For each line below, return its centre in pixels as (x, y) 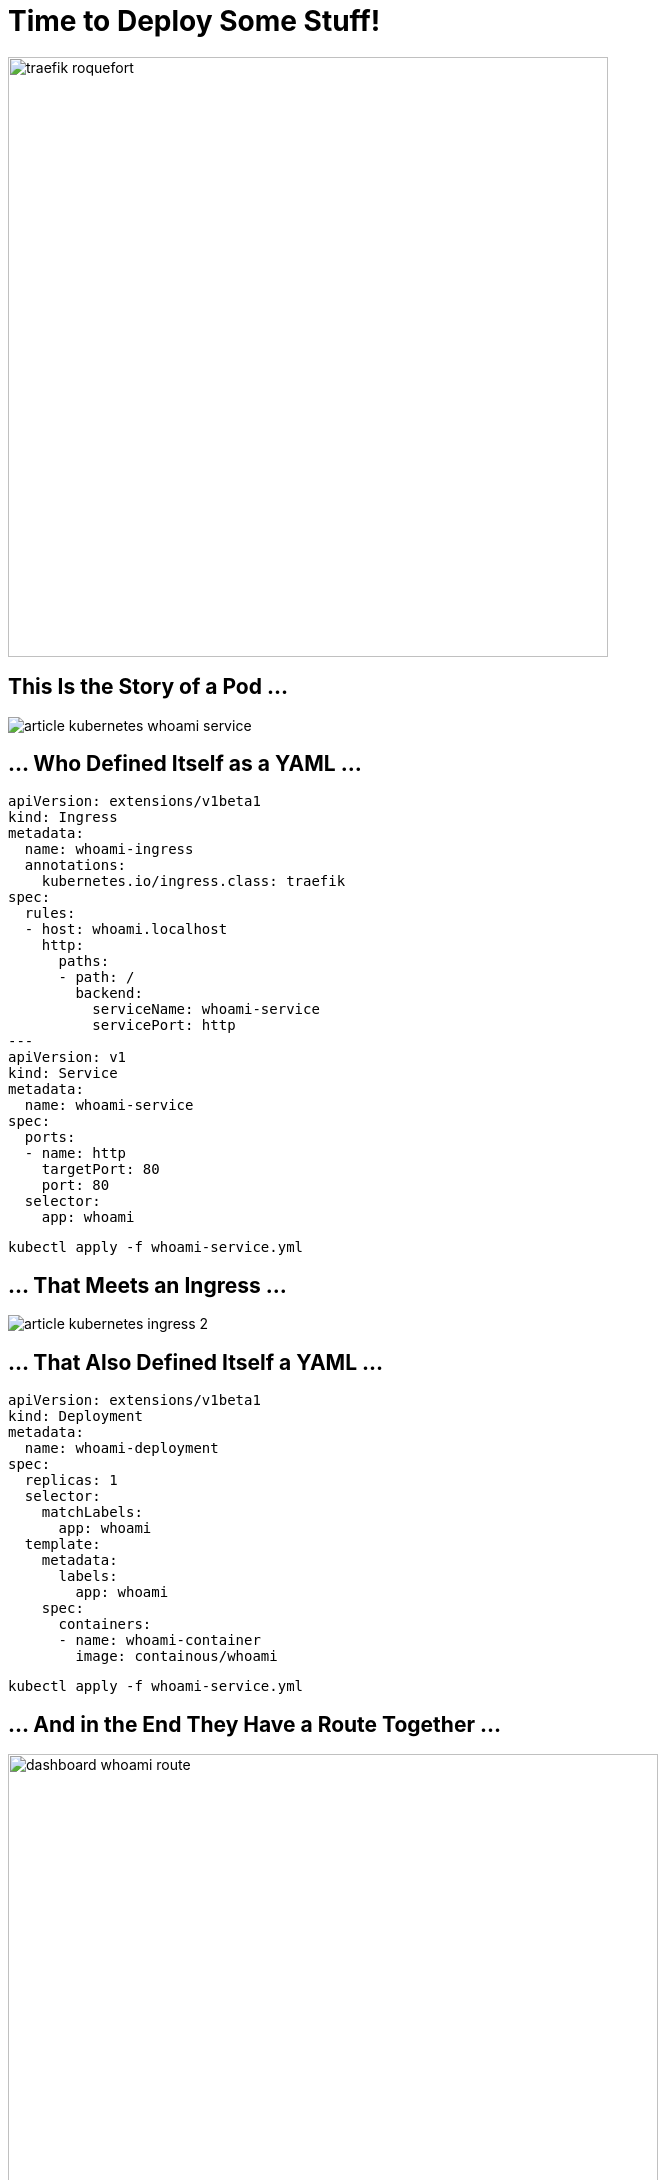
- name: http (75, 1153)
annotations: (75, 865)
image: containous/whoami (176, 1656)
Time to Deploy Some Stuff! (194, 21)
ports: (50, 1137)
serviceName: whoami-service (206, 1009)
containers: (105, 1624)
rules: (50, 913)
